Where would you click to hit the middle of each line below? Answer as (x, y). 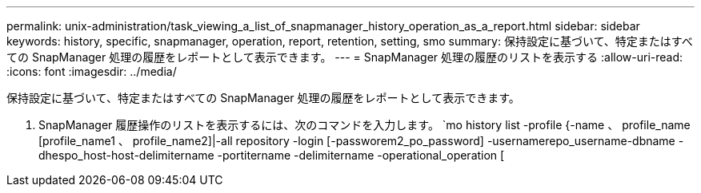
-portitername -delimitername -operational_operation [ (361, 155)
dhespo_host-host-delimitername (126, 155)
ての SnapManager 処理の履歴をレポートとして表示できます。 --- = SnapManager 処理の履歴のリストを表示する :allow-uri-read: (345, 57)
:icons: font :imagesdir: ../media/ (92, 71)
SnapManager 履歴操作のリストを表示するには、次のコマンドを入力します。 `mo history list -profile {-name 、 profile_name (365, 125)
